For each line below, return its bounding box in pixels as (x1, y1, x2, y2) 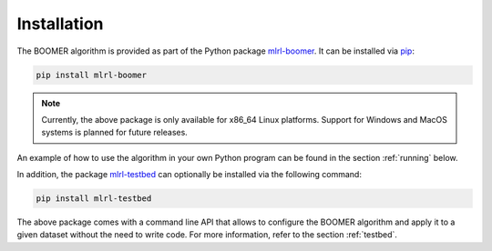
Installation (16, 14, 104, 34)
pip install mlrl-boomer (36, 69, 148, 80)
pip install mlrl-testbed (36, 194, 152, 204)
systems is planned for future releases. (41, 127, 189, 138)
